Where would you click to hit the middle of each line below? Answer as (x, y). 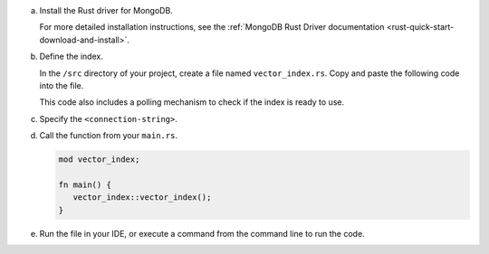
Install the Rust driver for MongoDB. (106, 10)
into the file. (62, 85)
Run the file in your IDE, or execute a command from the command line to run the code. (202, 233)
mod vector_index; (99, 160)
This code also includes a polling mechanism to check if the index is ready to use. (192, 102)
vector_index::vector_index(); (142, 198)
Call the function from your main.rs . (109, 136)
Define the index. (71, 56)
